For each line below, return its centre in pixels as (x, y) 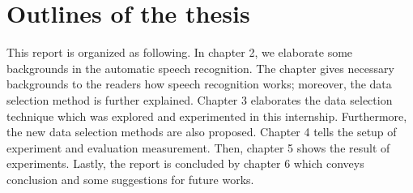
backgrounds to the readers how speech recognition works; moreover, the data (199, 84)
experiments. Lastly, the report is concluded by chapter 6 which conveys (185, 163)
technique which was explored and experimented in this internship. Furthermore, (207, 116)
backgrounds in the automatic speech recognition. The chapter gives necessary (200, 68)
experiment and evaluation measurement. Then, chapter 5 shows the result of (198, 147)
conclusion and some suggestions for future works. (130, 179)
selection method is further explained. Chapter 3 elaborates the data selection (200, 99)
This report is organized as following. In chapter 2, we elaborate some (180, 52)
